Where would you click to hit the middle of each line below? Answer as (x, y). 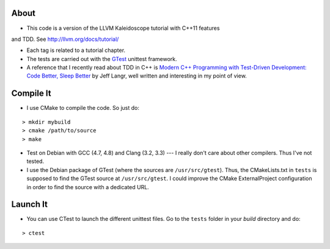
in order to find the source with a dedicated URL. (88, 187)
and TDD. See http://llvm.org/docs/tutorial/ (65, 39)
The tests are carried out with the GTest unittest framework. (102, 59)
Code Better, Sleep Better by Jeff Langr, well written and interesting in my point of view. (137, 76)
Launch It (30, 204)
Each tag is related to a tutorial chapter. (76, 50)
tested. (35, 161)
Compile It (31, 94)
